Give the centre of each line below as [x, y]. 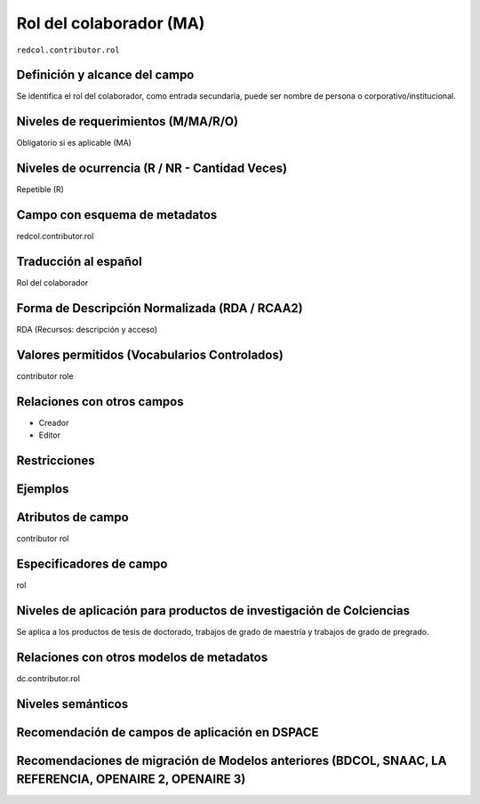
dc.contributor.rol [48, 678]
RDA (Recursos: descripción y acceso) [87, 329]
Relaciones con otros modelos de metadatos [142, 657]
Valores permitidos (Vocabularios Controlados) [150, 354]
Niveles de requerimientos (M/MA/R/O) [128, 121]
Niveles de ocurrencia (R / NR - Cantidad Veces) [152, 169]
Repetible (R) [40, 189]
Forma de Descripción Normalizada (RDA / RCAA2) [160, 308]
